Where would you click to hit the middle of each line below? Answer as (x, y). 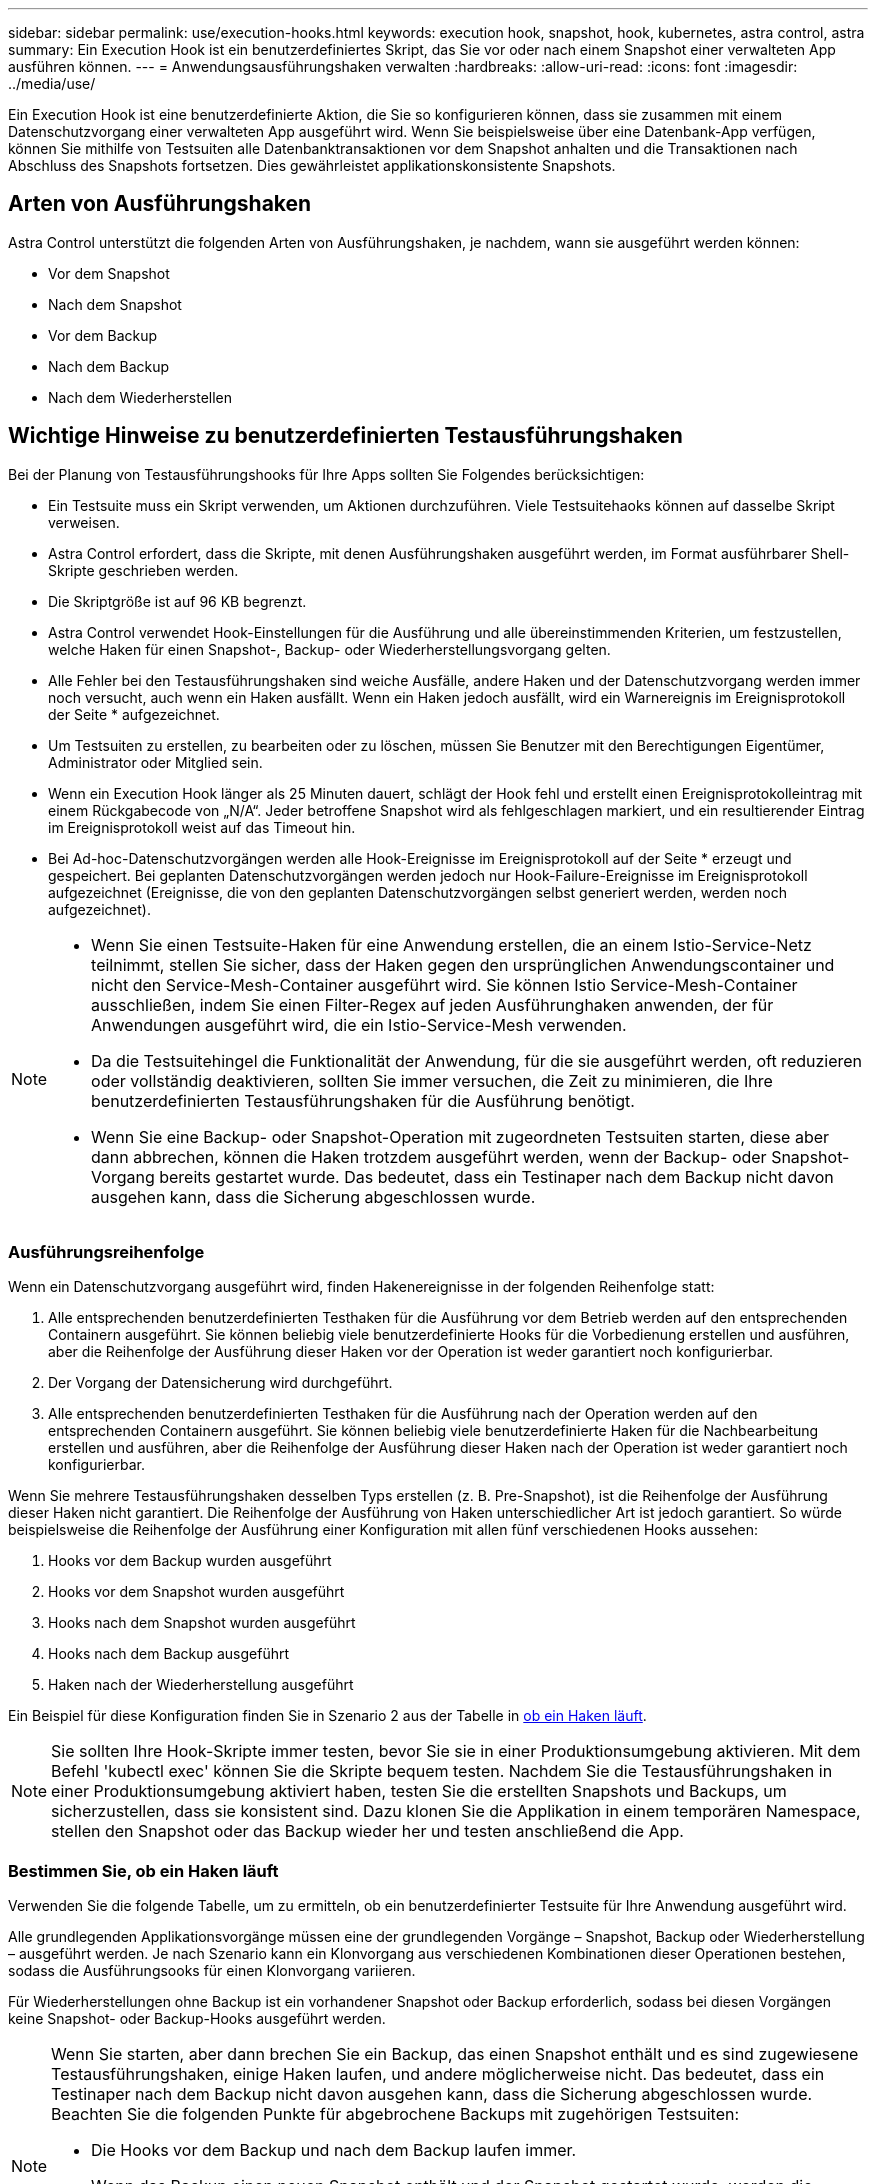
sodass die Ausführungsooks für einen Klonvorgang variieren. (212, 1971)
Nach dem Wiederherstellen (140, 397)
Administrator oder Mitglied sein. (155, 762)
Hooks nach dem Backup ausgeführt (169, 1654)
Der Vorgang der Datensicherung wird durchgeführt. (220, 1383)
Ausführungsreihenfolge (106, 1252)
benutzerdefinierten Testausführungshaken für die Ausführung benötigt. (363, 1100)
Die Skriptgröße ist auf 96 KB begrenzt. (177, 601)
